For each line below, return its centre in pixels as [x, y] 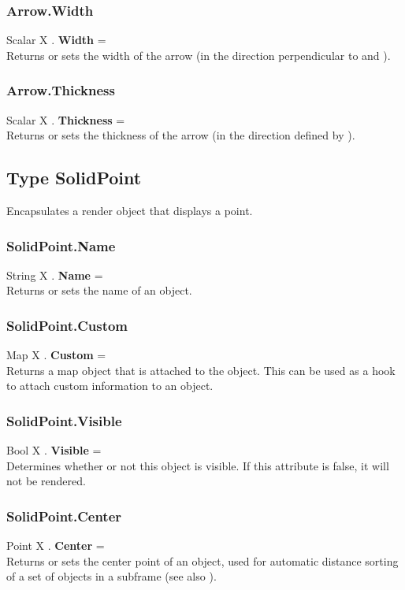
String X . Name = [55, 275]
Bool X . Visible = [54, 450]
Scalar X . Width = [56, 40]
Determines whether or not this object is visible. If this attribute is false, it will [198, 465]
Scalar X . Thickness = [66, 119]
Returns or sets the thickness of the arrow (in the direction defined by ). [181, 135]
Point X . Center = [56, 545]
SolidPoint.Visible [64, 420]
